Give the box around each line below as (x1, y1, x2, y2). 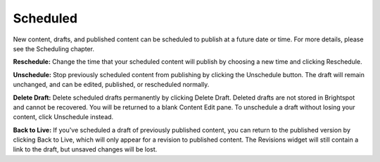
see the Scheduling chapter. (13, 44, 95, 53)
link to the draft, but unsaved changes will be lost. (13, 145, 158, 154)
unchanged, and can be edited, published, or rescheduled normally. (13, 81, 210, 89)
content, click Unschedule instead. (13, 113, 114, 121)
